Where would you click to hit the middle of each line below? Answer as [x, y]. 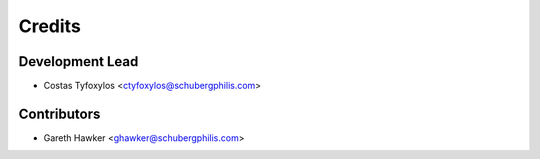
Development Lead [78, 61]
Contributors [59, 113]
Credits [50, 26]
